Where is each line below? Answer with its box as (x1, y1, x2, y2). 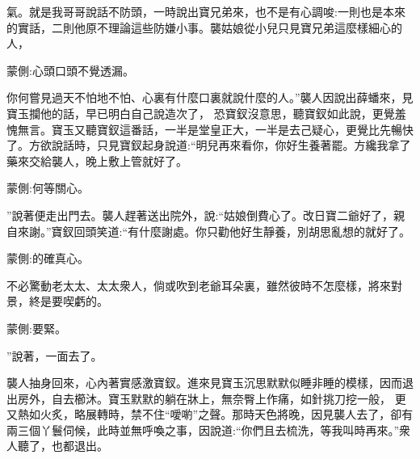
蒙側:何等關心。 (6, 179, 89, 196)
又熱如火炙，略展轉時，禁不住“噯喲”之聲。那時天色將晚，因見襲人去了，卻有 (6, 406, 414, 423)
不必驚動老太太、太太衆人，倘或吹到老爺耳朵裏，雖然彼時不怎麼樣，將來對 (6, 276, 402, 293)
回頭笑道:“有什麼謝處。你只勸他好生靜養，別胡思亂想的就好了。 (73, 222, 411, 239)
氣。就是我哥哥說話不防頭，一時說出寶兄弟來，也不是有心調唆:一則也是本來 (6, 3, 405, 19)
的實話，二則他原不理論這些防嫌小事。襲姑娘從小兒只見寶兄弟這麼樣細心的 (6, 19, 402, 36)
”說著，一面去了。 (6, 347, 103, 364)
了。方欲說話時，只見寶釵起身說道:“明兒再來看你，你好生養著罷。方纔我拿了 (6, 137, 411, 154)
